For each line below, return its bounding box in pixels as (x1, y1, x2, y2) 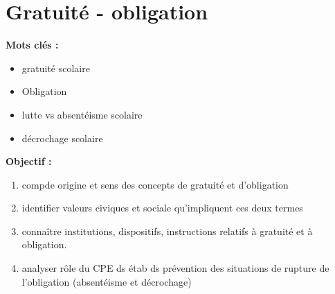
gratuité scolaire (21, 60, 90, 75)
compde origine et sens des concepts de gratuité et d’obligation (21, 177, 289, 191)
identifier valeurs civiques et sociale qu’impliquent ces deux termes (21, 200, 303, 215)
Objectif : (6, 154, 52, 168)
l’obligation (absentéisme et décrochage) (21, 274, 192, 288)
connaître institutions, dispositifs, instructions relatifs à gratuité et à (21, 223, 313, 238)
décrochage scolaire (21, 130, 103, 145)
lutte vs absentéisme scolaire (21, 107, 143, 121)
